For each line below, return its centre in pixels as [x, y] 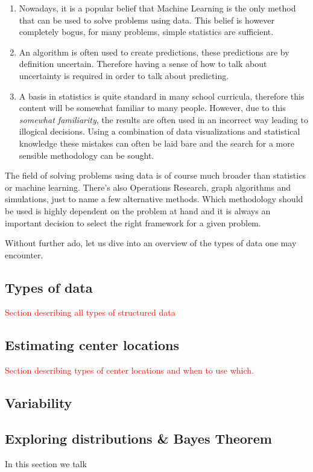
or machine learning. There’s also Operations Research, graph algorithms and [148, 187]
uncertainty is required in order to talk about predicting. [124, 75]
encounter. [24, 254]
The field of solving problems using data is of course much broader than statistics [155, 175]
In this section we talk [46, 463]
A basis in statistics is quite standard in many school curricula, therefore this [162, 96]
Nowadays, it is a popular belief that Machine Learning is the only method [157, 8]
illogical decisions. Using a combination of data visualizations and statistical [160, 131]
